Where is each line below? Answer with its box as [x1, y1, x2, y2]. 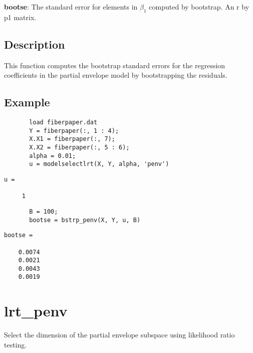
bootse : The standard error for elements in [4, 2, 138, 12]
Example [4, 94, 50, 110]
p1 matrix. [4, 12, 37, 22]
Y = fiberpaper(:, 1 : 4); [29, 127, 119, 134]
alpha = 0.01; [29, 152, 76, 159]
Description [4, 36, 65, 52]
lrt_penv [4, 300, 68, 321]
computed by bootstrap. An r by [149, 2, 249, 12]
